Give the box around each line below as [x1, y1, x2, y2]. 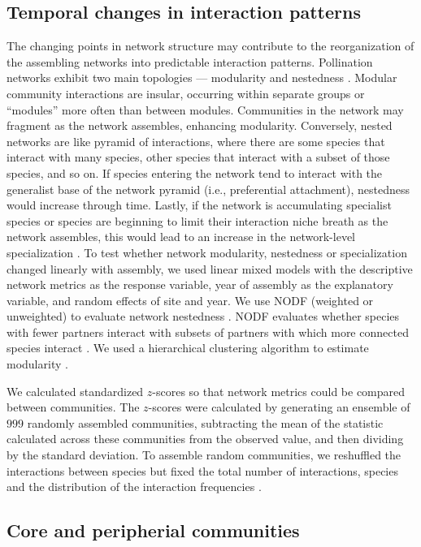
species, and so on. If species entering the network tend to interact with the [7, 164, 383, 181]
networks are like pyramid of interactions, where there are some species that [7, 132, 385, 149]
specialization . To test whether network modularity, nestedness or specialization [7, 243, 407, 261]
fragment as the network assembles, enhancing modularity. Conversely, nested [7, 117, 393, 134]
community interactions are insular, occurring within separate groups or [7, 84, 365, 101]
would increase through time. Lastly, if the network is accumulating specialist [7, 196, 392, 213]
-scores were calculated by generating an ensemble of [148, 398, 410, 416]
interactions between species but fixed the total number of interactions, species [7, 462, 398, 479]
